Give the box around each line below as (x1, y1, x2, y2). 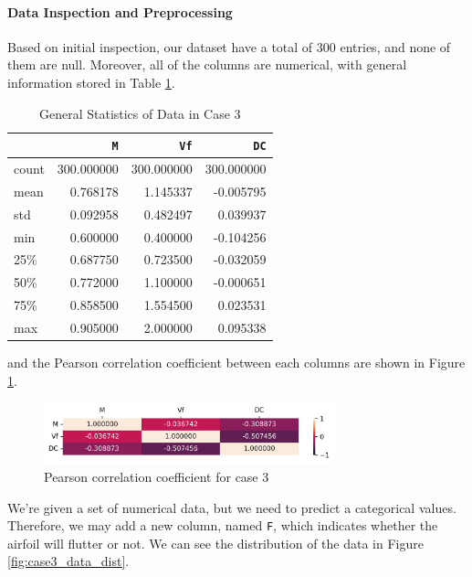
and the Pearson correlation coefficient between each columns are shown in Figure (7, 353, 466, 372)
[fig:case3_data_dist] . (7, 551, 130, 571)
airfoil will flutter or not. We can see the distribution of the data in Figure (7, 533, 424, 552)
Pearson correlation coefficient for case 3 (44, 467, 269, 486)
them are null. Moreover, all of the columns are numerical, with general (7, 55, 407, 74)
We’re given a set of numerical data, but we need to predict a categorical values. (7, 497, 456, 517)
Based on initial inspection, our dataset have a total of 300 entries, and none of (7, 37, 451, 56)
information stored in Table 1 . (7, 72, 175, 91)
